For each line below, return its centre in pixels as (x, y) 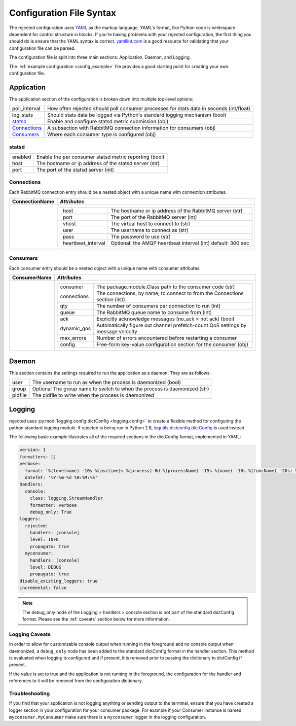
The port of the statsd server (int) (75, 170)
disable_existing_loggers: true (59, 581)
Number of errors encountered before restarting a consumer (166, 338)
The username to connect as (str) (149, 230)
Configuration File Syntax (63, 13)
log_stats (22, 115)
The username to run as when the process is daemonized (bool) (107, 382)
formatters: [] (38, 457)
